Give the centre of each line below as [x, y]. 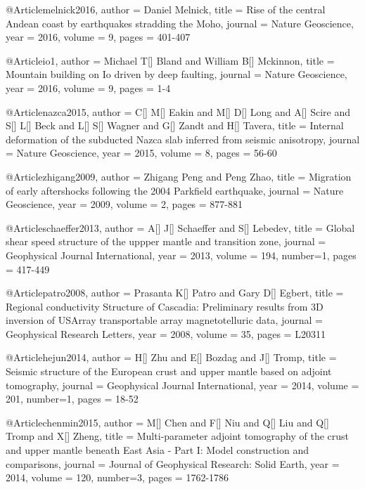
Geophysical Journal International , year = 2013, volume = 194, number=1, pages [181, 255]
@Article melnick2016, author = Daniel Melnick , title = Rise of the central [166, 9]
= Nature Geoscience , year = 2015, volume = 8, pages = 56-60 [141, 153]
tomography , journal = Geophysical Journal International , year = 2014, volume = [182, 385]
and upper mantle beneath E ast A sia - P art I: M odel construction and [157, 450]
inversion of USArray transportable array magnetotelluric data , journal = [164, 320]
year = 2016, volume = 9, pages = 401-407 [98, 37]
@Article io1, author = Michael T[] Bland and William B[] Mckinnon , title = [170, 60]
